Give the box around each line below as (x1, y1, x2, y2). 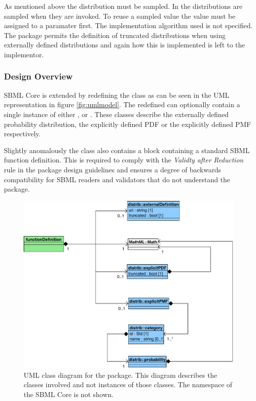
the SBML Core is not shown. (24, 389, 114, 399)
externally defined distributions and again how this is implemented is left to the (4, 40, 245, 50)
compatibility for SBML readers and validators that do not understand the (4, 174, 230, 184)
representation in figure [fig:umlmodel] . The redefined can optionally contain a (4, 99, 240, 110)
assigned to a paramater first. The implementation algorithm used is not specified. (4, 20, 253, 31)
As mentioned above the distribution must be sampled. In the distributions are (4, 1, 243, 11)
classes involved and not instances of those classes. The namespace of (24, 379, 232, 390)
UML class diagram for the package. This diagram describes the (24, 369, 217, 380)
